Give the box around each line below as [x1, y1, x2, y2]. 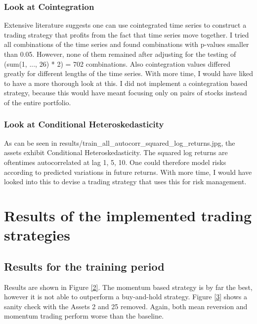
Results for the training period [4, 258, 165, 274]
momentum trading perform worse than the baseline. [4, 311, 164, 321]
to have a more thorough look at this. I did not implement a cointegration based [4, 78, 248, 88]
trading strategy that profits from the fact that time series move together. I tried [4, 29, 249, 40]
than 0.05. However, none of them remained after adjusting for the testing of [4, 49, 236, 59]
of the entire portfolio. [4, 97, 71, 107]
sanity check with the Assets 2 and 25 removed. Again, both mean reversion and [4, 301, 248, 311]
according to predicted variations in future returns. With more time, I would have [4, 166, 252, 177]
